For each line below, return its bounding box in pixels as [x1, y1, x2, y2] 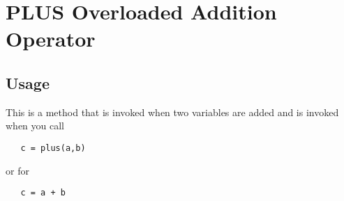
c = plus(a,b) [20, 143, 86, 153]
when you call [6, 118, 64, 133]
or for [6, 163, 29, 177]
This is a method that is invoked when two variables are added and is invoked [6, 104, 339, 119]
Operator [6, 24, 96, 53]
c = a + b [20, 188, 66, 198]
